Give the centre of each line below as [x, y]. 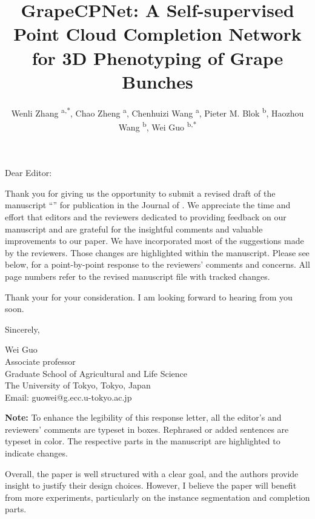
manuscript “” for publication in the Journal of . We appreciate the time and [148, 205]
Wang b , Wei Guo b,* [157, 126]
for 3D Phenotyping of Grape [157, 57]
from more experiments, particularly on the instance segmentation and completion [157, 497]
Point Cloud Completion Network [157, 34]
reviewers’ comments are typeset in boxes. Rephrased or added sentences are [147, 429]
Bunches [157, 81]
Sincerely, [22, 329]
